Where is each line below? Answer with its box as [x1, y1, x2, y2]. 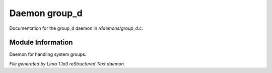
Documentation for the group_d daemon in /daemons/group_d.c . [9, 25, 144, 31]
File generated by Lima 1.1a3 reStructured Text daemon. [9, 60, 125, 66]
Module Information [9, 38, 73, 47]
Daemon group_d [9, 8, 83, 19]
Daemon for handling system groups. [9, 51, 87, 57]
